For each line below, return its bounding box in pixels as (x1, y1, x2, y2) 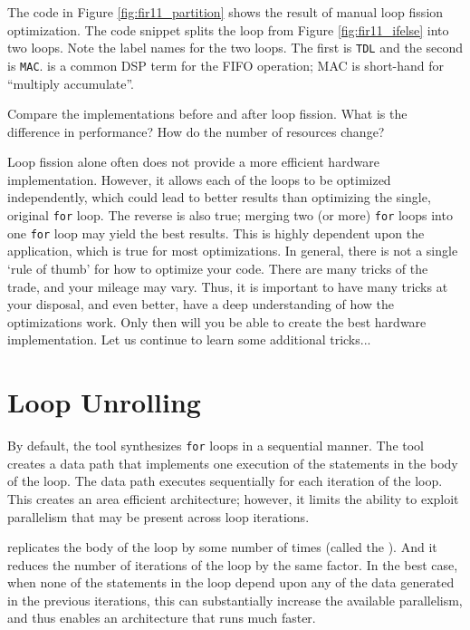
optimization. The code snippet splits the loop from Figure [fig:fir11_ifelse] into (7, 20, 449, 39)
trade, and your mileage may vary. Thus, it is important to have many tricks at (7, 276, 448, 296)
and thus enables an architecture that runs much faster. (7, 608, 316, 627)
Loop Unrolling (7, 383, 201, 421)
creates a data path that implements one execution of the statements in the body (7, 453, 458, 472)
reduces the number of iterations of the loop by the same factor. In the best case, (7, 555, 458, 574)
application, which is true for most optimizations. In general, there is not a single (7, 241, 458, 260)
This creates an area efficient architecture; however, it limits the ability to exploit (7, 489, 459, 508)
